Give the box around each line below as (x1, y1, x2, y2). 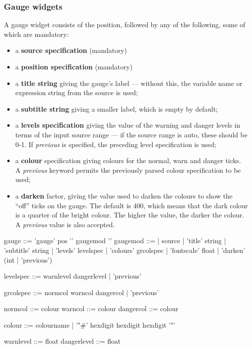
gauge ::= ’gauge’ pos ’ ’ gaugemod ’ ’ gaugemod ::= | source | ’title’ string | (4, 235, 226, 246)
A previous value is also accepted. (15, 219, 115, 229)
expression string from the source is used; (15, 87, 138, 98)
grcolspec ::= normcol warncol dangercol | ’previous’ (4, 287, 159, 297)
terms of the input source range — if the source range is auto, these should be (15, 129, 248, 139)
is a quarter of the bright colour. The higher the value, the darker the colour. (15, 210, 244, 220)
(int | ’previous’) (4, 254, 52, 265)
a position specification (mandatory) (15, 62, 133, 71)
